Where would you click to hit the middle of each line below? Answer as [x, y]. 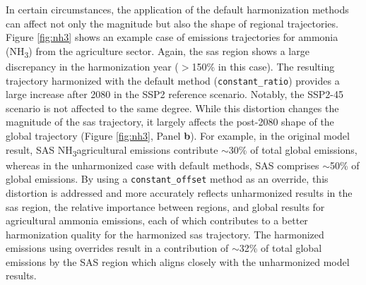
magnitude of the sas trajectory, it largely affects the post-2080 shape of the [170, 122]
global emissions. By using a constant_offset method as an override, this [167, 179]
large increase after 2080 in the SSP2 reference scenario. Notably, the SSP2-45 [175, 94]
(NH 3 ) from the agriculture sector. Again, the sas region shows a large [158, 51]
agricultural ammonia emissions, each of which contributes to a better [157, 220]
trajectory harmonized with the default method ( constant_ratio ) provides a [173, 80]
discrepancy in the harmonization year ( [92, 66]
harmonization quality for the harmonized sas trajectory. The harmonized [165, 234]
